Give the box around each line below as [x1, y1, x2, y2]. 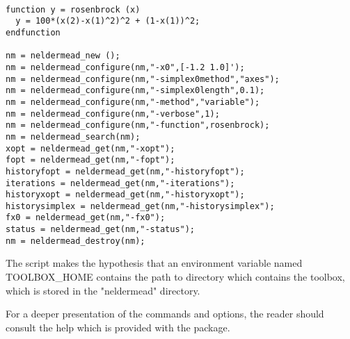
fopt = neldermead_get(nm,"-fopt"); [6, 155, 175, 165]
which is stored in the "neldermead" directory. [6, 283, 200, 297]
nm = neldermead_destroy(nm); [6, 235, 145, 246]
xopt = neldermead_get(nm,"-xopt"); [6, 143, 175, 154]
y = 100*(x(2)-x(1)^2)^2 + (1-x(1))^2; [15, 16, 200, 26]
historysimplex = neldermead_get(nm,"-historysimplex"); [6, 201, 275, 211]
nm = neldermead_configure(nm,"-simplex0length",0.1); [6, 85, 265, 96]
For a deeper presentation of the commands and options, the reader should [6, 306, 324, 321]
